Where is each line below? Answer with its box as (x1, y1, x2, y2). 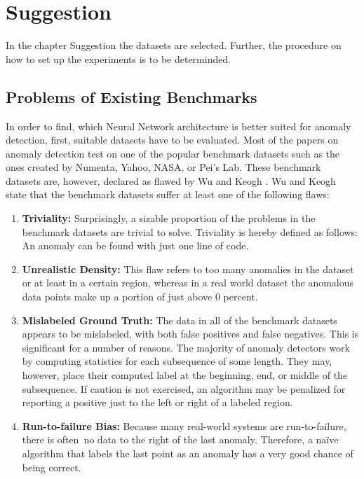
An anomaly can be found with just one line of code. (22, 238, 249, 253)
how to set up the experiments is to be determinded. (6, 51, 231, 66)
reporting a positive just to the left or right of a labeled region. (22, 395, 293, 410)
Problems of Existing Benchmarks (6, 85, 257, 107)
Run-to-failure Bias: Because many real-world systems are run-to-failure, (22, 418, 346, 433)
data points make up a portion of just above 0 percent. (22, 289, 258, 304)
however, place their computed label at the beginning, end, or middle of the (22, 368, 348, 382)
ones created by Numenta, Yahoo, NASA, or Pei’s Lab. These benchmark (6, 160, 321, 174)
